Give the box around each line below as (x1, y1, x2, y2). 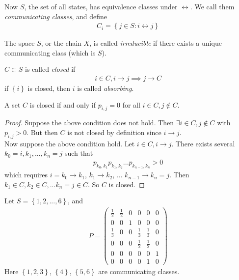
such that (64, 148, 93, 158)
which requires (4, 169, 48, 180)
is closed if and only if (29, 99, 96, 110)
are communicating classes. (98, 266, 180, 277)
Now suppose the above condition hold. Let (4, 138, 135, 148)
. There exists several (171, 138, 235, 148)
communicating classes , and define (4, 11, 107, 21)
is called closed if (25, 64, 76, 74)
